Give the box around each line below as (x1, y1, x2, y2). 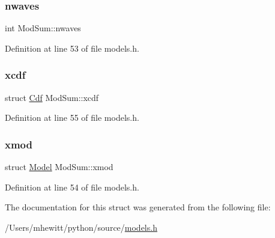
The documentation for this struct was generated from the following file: (5, 201, 271, 213)
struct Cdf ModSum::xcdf (5, 91, 99, 103)
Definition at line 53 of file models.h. (5, 41, 139, 54)
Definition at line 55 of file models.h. (5, 111, 139, 124)
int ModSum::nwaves (5, 22, 81, 34)
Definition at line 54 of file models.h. (5, 180, 139, 193)
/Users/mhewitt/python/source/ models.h (5, 221, 157, 233)
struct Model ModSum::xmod (5, 160, 113, 173)
